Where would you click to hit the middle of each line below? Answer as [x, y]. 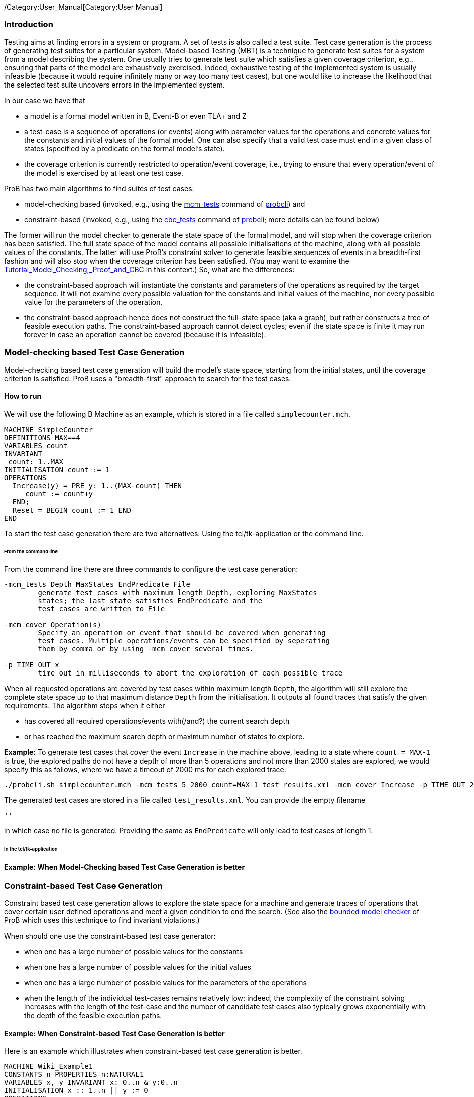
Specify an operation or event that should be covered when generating [182, 633]
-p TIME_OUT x [32, 665]
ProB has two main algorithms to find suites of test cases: [99, 188]
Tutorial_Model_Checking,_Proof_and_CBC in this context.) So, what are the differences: [149, 269]
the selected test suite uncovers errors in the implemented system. [114, 85]
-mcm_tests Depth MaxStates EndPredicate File [97, 585]
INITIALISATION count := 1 [57, 470]
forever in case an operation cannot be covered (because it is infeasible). [145, 334]
